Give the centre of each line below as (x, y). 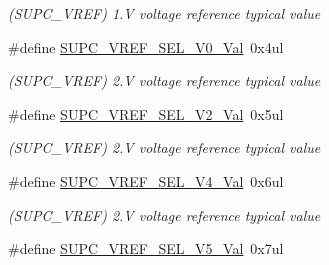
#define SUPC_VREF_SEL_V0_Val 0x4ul (146, 46)
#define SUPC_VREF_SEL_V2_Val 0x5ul (146, 113)
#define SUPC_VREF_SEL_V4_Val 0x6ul (146, 180)
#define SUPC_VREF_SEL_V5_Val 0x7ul (146, 248)
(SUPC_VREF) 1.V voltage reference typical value (164, 13)
